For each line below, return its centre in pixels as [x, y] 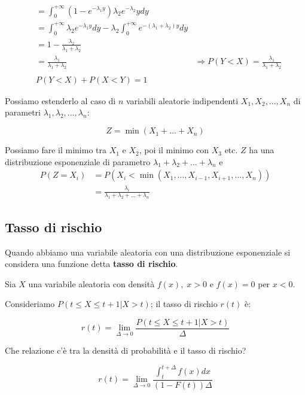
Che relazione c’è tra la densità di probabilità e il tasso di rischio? [126, 350]
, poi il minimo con [174, 150]
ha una [262, 150]
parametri [23, 112]
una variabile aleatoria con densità [91, 283]
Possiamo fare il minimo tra [56, 150]
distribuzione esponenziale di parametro [78, 161]
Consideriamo [30, 304]
